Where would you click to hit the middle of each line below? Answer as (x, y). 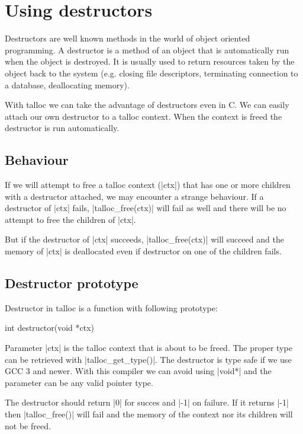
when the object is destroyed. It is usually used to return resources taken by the (150, 61)
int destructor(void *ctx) (50, 328)
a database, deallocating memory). (67, 84)
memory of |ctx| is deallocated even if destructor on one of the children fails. (143, 251)
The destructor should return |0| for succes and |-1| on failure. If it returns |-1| (147, 402)
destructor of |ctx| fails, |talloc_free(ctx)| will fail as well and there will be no (146, 208)
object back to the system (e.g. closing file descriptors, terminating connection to (151, 73)
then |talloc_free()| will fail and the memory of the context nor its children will (149, 414)
